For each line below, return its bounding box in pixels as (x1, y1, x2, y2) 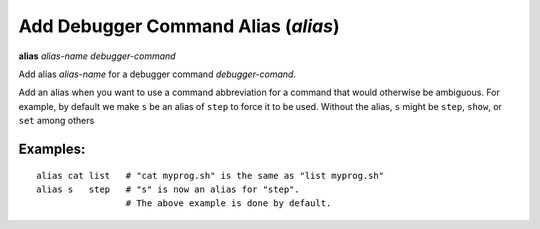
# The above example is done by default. (125, 198, 332, 209)
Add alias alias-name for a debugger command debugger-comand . (18, 68, 297, 80)
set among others (18, 115, 95, 127)
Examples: (18, 140, 86, 157)
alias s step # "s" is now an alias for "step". (36, 183, 300, 195)
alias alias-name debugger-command (18, 50, 176, 62)
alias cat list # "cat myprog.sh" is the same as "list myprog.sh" (36, 170, 385, 181)
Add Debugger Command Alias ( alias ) (18, 15, 340, 37)
